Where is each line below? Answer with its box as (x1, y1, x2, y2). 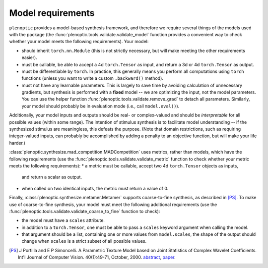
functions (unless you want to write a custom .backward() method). (21, 75, 164, 81)
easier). (21, 54, 37, 60)
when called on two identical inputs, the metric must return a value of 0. (21, 185, 169, 191)
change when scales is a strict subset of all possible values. (21, 238, 147, 244)
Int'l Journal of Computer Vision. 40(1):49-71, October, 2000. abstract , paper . (18, 254, 176, 260)
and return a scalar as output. (21, 174, 82, 180)
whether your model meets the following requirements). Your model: (9, 39, 149, 45)
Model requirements (9, 7, 95, 18)
